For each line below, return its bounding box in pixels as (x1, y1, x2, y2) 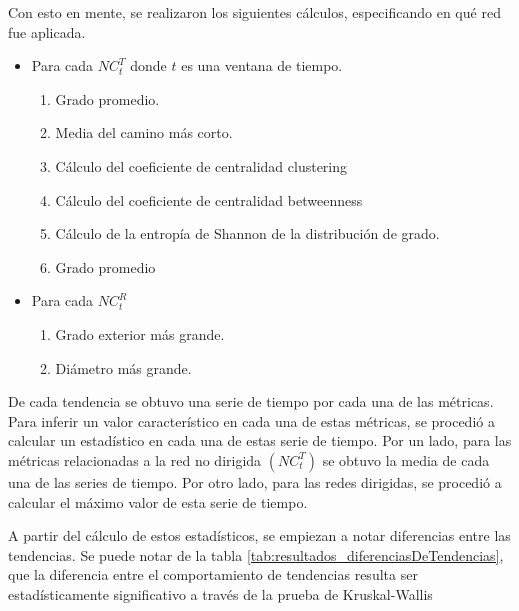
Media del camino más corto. (55, 122, 233, 143)
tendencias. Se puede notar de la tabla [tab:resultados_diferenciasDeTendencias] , (8, 544, 504, 565)
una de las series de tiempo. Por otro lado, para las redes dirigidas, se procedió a (8, 471, 502, 492)
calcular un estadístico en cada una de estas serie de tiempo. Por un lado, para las (8, 430, 512, 451)
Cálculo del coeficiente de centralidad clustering (55, 155, 348, 176)
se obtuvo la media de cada (322, 449, 490, 470)
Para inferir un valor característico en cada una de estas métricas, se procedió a (8, 410, 495, 431)
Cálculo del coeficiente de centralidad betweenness (55, 189, 363, 210)
